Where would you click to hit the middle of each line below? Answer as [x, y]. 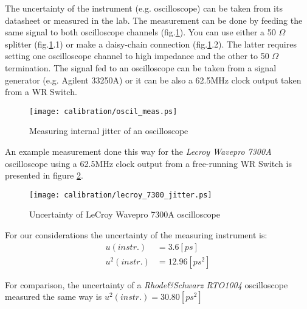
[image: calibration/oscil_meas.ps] [103, 111]
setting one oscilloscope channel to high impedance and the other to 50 [137, 56]
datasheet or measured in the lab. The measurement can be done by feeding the [154, 20]
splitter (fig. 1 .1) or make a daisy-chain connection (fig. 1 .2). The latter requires [151, 44]
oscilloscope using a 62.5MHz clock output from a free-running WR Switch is [148, 163]
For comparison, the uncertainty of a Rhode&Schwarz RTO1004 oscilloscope [147, 284]
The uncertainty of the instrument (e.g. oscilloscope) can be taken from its [144, 8]
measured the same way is [53, 297]
